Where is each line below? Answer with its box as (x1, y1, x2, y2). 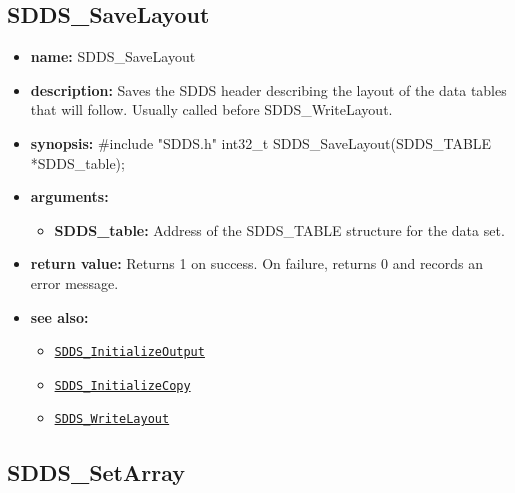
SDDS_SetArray (7, 456, 185, 487)
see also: (30, 306, 89, 327)
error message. (30, 272, 119, 293)
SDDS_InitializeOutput (54, 345, 205, 360)
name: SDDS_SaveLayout (30, 46, 196, 67)
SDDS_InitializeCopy (54, 378, 191, 393)
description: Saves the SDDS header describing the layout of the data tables (30, 79, 507, 100)
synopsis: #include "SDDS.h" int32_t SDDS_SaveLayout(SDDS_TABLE (30, 132, 492, 153)
